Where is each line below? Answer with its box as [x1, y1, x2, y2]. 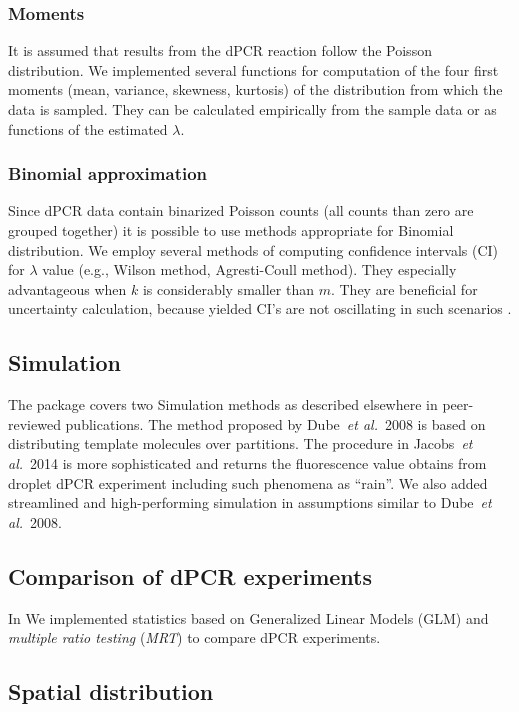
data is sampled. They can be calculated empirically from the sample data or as [8, 99, 497, 119]
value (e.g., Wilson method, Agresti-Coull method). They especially [42, 259, 457, 280]
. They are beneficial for [330, 278, 478, 299]
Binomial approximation [8, 161, 208, 186]
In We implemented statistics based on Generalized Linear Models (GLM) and [8, 607, 489, 628]
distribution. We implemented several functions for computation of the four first [8, 59, 499, 80]
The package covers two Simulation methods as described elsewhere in [8, 394, 438, 415]
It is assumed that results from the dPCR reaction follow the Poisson [8, 40, 432, 61]
